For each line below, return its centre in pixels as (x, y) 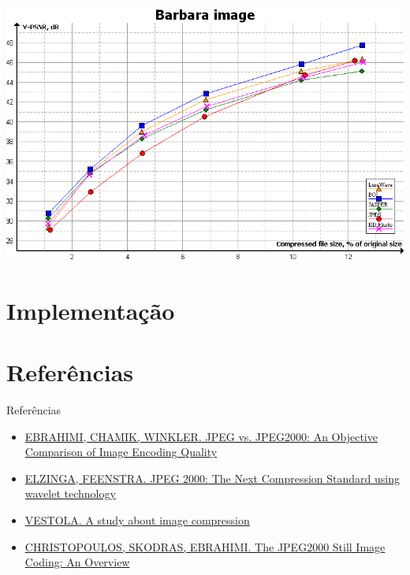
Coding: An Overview (77, 562)
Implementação (91, 310)
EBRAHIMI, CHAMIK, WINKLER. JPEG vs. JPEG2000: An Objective (201, 436)
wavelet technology (70, 493)
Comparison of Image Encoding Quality (121, 452)
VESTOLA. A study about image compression (137, 519)
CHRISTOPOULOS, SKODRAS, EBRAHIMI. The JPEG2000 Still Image (205, 546)
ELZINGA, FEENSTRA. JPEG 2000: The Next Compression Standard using (212, 478)
